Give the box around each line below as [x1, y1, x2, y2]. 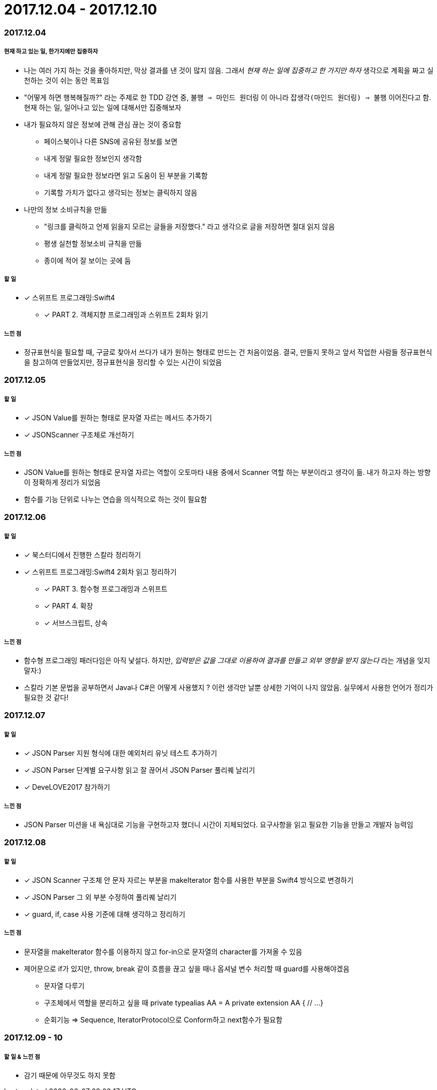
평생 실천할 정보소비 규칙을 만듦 [44, 239, 142, 248]
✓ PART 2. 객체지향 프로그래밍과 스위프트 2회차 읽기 [44, 310, 208, 319]
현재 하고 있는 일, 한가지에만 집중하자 [4, 48, 98, 56]
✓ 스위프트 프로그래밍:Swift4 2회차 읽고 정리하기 [24, 568, 177, 577]
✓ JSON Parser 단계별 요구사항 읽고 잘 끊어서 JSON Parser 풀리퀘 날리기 [24, 766, 255, 775]
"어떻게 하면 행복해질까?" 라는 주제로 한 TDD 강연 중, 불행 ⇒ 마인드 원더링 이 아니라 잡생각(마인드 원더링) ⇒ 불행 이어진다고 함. [24, 93, 432, 102]
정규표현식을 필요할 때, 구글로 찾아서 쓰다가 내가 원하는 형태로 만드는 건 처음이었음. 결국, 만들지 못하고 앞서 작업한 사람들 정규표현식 [24, 348, 433, 357]
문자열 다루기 [44, 981, 85, 990]
